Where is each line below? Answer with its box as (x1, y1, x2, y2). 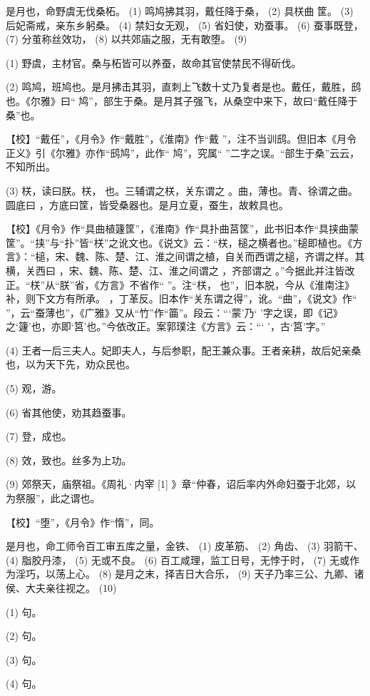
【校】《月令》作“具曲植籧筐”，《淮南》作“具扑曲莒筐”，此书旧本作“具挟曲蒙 (6, 221, 359, 236)
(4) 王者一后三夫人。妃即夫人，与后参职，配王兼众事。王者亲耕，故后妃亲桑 (6, 342, 361, 357)
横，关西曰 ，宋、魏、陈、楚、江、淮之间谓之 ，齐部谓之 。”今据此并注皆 (6, 262, 345, 277)
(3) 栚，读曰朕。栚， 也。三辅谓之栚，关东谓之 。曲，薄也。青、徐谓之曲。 (6, 183, 358, 198)
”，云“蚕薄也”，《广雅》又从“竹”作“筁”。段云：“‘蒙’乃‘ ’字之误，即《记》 (6, 304, 343, 319)
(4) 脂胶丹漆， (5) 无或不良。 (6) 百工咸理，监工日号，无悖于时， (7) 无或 (6, 552, 350, 567)
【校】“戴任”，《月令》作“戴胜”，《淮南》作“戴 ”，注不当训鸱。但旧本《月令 (6, 131, 357, 146)
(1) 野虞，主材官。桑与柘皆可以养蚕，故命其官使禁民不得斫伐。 (6, 55, 302, 70)
